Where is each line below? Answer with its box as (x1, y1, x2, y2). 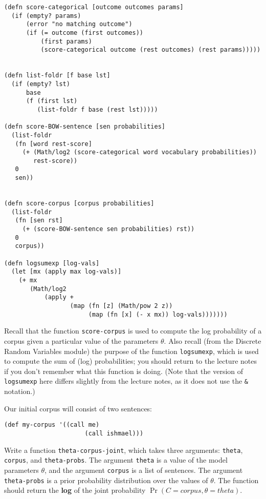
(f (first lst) (26, 97, 78, 105)
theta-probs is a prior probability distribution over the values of (4, 474, 208, 485)
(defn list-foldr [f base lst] (4, 72, 110, 79)
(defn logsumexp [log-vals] (4, 259, 100, 267)
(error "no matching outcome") (26, 20, 132, 28)
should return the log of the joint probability (4, 485, 146, 495)
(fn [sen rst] (15, 217, 63, 224)
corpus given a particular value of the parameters (4, 335, 159, 346)
